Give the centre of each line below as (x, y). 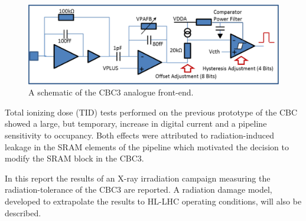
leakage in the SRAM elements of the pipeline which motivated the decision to (147, 146)
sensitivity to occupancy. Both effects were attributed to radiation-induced (139, 135)
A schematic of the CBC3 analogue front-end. (111, 92)
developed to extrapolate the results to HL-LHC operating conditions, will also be (153, 201)
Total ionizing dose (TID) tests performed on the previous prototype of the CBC (151, 112)
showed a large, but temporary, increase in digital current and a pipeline (136, 123)
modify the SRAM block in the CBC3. (74, 158)
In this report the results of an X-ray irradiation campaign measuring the (138, 178)
